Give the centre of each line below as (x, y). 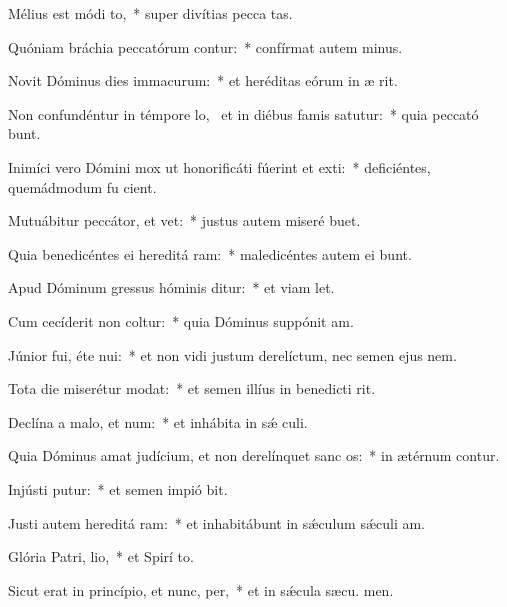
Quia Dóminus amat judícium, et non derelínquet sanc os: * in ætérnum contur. (254, 455)
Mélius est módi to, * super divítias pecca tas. (150, 13)
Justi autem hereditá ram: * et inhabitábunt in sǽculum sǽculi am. (217, 522)
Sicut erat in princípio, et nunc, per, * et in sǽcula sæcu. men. (201, 589)
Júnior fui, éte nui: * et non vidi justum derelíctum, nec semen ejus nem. (232, 354)
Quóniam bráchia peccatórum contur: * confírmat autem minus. (205, 46)
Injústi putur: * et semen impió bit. (118, 488)
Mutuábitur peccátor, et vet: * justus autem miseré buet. (184, 220)
